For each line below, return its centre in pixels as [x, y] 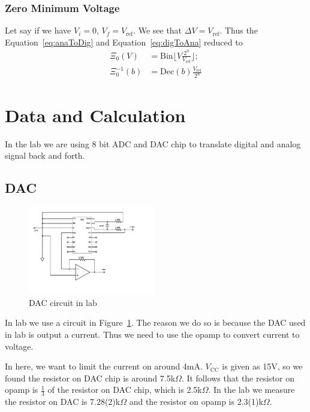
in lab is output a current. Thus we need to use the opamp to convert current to [152, 334]
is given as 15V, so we [262, 366]
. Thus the [239, 30]
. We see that [158, 30]
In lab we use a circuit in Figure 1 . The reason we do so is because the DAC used [155, 322]
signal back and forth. [45, 155]
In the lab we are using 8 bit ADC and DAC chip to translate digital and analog [153, 143]
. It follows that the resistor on [238, 378]
